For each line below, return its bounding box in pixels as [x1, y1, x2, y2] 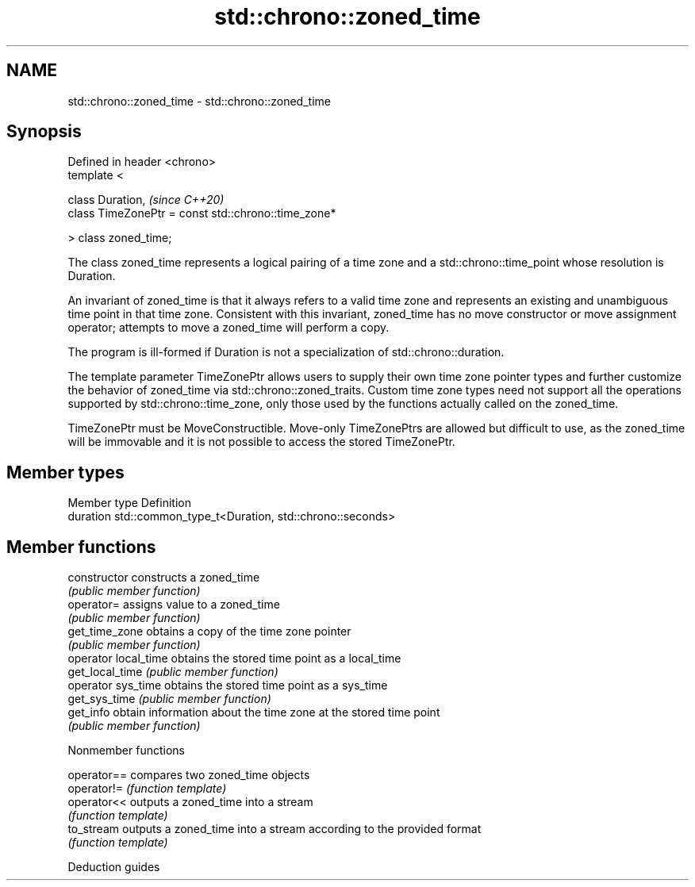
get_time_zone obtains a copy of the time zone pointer [67, 624, 351, 639]
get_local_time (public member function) [67, 665, 278, 679]
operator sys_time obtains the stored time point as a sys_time [67, 678, 388, 693]
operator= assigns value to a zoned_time [67, 597, 280, 612]
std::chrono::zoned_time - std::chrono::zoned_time [67, 94, 331, 108]
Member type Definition [67, 496, 191, 510]
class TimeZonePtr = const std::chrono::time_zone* [67, 206, 336, 221]
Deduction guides [67, 860, 160, 874]
